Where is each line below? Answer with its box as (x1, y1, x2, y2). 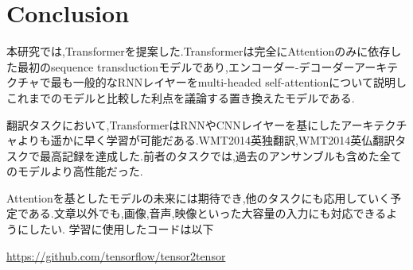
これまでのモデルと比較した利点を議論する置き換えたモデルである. (6, 89, 355, 106)
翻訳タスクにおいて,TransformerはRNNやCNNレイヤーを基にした (6, 116, 341, 133)
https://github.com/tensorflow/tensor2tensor (6, 247, 226, 264)
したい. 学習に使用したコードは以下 (28, 221, 214, 237)
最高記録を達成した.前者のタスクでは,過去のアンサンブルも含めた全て (39, 147, 402, 164)
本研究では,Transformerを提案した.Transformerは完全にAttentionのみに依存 (6, 43, 391, 60)
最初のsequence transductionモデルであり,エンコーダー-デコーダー (17, 58, 354, 75)
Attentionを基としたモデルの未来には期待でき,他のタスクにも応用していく (6, 189, 391, 206)
